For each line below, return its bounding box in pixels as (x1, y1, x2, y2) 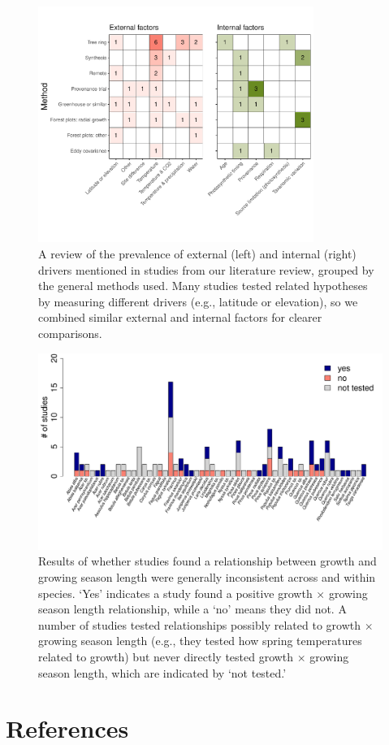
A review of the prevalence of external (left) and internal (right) (38, 245, 357, 262)
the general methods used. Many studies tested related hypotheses (38, 277, 368, 294)
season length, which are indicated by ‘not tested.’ (38, 664, 287, 681)
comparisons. (38, 325, 102, 342)
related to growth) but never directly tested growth (38, 648, 294, 665)
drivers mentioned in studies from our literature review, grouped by (38, 261, 374, 278)
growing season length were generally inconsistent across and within (38, 569, 376, 586)
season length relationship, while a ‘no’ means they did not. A (38, 600, 347, 617)
